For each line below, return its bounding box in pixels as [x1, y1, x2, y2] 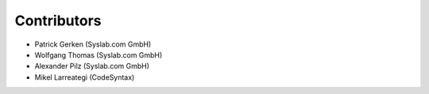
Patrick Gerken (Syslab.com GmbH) [34, 39, 152, 49]
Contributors [14, 12, 102, 29]
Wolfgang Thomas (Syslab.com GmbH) [34, 50, 163, 59]
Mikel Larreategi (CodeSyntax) [34, 72, 135, 82]
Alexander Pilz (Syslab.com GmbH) [34, 62, 150, 71]
